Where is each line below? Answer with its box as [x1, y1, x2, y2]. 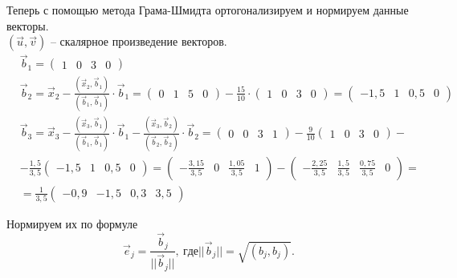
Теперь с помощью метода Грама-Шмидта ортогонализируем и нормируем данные [6, 2, 409, 18]
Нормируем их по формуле [6, 216, 138, 232]
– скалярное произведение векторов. [50, 33, 227, 50]
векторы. [6, 17, 49, 34]
